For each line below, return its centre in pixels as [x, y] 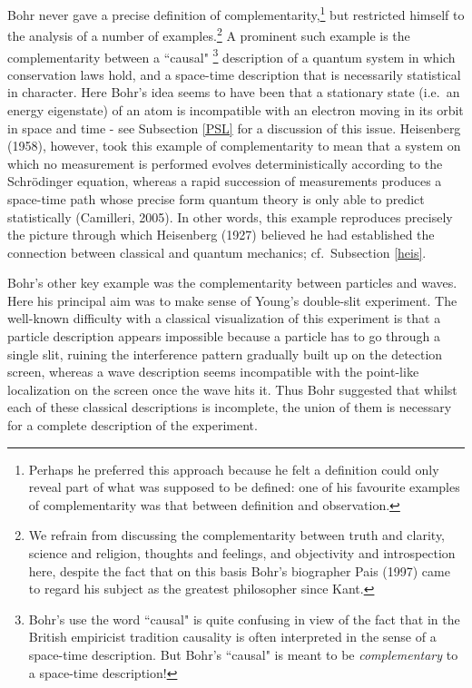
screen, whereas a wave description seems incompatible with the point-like [213, 372]
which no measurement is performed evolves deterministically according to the [225, 163]
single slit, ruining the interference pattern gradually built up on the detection [225, 354]
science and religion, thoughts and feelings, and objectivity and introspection [242, 553]
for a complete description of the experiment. [133, 425]
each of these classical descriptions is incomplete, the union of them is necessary [230, 407]
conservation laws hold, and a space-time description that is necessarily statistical [234, 74]
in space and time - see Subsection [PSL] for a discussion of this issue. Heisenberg [234, 128]
